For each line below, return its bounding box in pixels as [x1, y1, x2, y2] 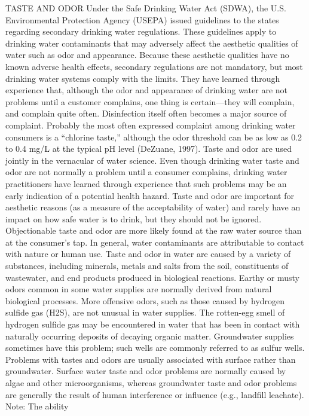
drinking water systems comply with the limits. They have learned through [5, 72, 280, 84]
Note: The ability [5, 400, 69, 412]
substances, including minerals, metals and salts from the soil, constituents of [5, 259, 289, 272]
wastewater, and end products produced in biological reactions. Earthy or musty [5, 271, 299, 283]
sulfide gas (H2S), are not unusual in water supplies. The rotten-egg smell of [5, 306, 285, 319]
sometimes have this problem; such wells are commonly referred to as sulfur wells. [5, 341, 305, 354]
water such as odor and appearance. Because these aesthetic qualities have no [5, 48, 289, 61]
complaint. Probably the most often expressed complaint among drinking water [5, 118, 296, 131]
